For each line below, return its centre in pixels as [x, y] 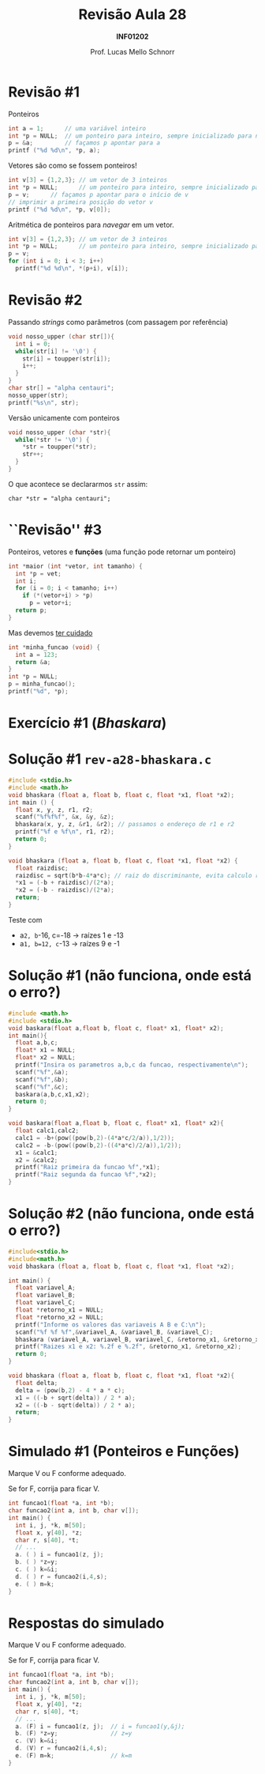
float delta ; [37, 1383]
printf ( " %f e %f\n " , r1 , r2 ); [65, 832]
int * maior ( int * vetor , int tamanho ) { [76, 566]
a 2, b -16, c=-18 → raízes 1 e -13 [71, 935]
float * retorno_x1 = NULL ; [60, 1310]
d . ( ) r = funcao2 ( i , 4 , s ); [62, 1576]
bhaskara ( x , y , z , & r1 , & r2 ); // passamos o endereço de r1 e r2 [125, 825]
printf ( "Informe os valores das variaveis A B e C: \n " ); [111, 1325]
